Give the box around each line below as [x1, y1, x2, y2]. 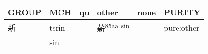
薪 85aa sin [97, 21, 130, 34]
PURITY [164, 6, 201, 18]
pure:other [164, 21, 200, 33]
